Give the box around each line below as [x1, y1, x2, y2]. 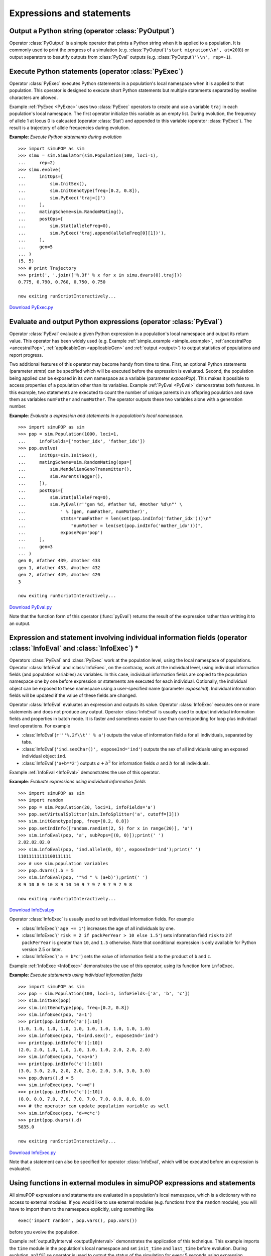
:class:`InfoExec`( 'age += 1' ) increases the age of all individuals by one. [22, 925, 175, 931]
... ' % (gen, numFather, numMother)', [18, 508, 148, 514]
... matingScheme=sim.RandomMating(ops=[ [18, 460, 132, 465]
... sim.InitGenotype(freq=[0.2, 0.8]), [18, 188, 140, 193]
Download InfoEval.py [9, 907, 55, 913]
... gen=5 [18, 244, 53, 250]
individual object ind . [22, 753, 67, 759]
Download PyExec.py [9, 304, 54, 310]
